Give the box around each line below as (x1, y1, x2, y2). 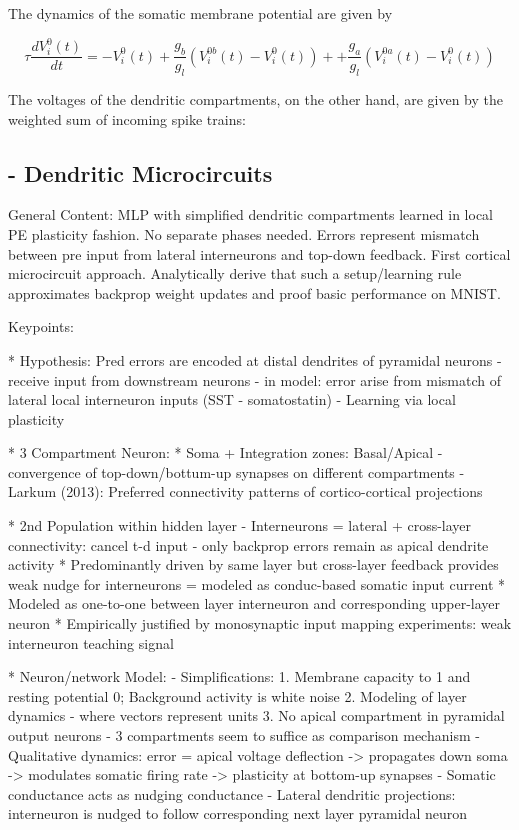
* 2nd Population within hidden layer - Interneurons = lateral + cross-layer (8, 515, 472, 536)
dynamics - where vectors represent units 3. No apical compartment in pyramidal (8, 705, 505, 726)
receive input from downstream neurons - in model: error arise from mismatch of (8, 369, 501, 390)
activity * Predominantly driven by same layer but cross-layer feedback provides (8, 554, 499, 575)
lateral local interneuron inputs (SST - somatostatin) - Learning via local (8, 389, 456, 410)
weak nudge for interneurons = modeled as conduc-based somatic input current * (8, 573, 506, 594)
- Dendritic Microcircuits (8, 157, 273, 188)
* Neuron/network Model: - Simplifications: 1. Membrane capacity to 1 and (8, 666, 471, 687)
